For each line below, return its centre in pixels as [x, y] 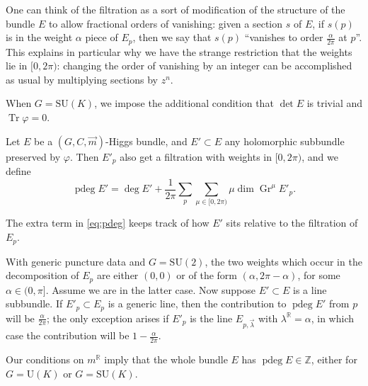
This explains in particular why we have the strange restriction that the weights [179, 51]
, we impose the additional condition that [184, 103]
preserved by [33, 156]
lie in [17, 66]
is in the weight [39, 37]
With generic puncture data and [76, 261]
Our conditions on [45, 359]
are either [117, 275]
